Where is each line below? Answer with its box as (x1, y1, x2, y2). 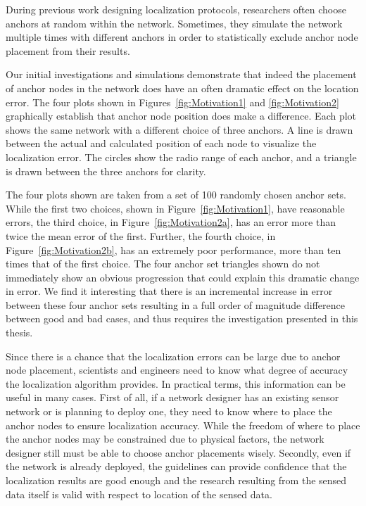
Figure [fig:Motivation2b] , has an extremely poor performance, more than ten (6, 242, 341, 257)
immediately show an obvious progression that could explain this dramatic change (6, 270, 360, 284)
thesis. (6, 325, 33, 340)
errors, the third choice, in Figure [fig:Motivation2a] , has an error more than (6, 215, 336, 229)
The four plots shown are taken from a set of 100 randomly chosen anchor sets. (6, 187, 347, 202)
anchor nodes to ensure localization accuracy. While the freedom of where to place (6, 417, 360, 432)
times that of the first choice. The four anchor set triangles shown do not (6, 256, 320, 271)
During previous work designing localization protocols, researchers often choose (6, 2, 346, 16)
